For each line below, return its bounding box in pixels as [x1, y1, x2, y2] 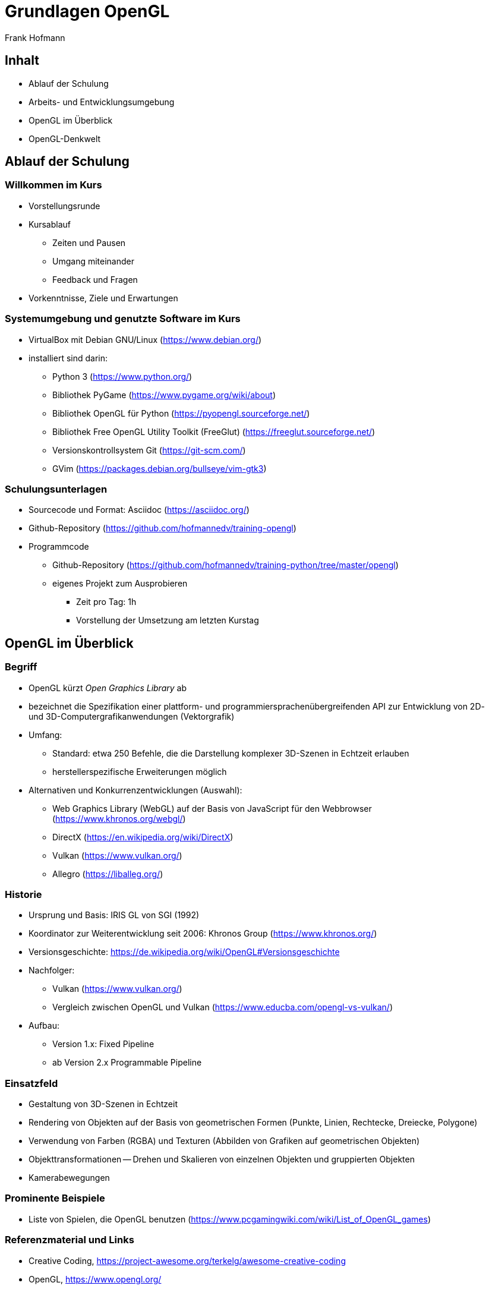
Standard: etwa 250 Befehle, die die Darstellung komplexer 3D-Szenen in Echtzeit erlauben [52, 748, 409, 758]
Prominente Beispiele [5, 1192, 105, 1205]
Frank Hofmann [5, 32, 65, 43]
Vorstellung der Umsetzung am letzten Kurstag [76, 615, 259, 626]
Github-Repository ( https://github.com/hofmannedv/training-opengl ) [29, 523, 296, 534]
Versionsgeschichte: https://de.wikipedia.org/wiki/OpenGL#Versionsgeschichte [29, 947, 340, 957]
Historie [5, 888, 42, 900]
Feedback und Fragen [52, 274, 138, 285]
